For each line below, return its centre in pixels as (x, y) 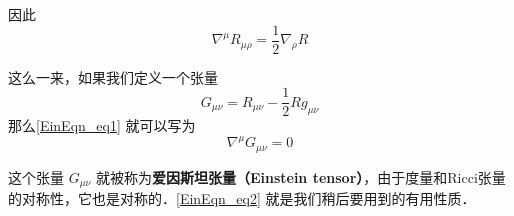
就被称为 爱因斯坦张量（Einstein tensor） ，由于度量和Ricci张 (293, 176)
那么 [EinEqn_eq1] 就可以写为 (102, 125)
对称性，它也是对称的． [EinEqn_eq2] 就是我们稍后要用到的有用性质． (248, 198)
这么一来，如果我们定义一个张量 (113, 76)
